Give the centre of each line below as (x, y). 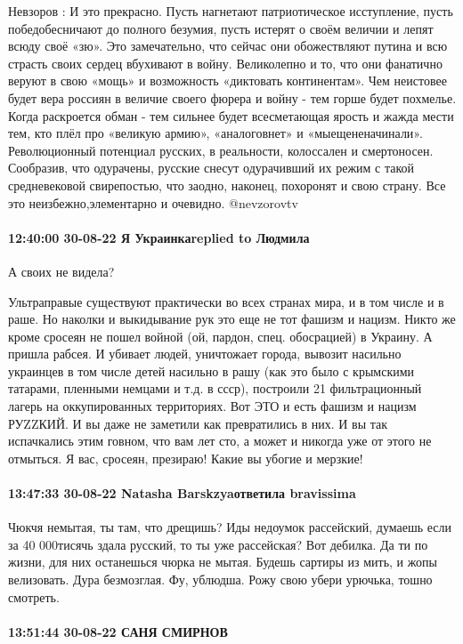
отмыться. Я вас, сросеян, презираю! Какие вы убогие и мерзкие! (186, 458)
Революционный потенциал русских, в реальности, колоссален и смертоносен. (221, 150)
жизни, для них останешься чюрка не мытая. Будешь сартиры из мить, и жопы (223, 562)
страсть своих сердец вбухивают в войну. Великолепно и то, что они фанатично (225, 63)
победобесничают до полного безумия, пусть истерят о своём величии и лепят (221, 28)
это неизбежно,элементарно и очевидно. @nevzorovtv (153, 202)
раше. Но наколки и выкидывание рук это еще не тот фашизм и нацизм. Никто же (232, 319)
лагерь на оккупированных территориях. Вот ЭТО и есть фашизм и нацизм (212, 406)
